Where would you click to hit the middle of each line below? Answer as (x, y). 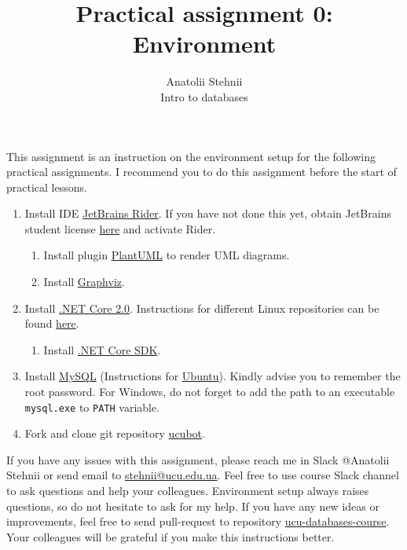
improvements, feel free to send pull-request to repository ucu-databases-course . (198, 521)
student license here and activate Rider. (120, 228)
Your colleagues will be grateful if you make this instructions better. (170, 536)
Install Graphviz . (84, 282)
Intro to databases (204, 96)
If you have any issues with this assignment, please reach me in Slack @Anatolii (198, 459)
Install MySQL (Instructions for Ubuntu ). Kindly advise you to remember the (213, 376)
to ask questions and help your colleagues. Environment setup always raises (188, 491)
